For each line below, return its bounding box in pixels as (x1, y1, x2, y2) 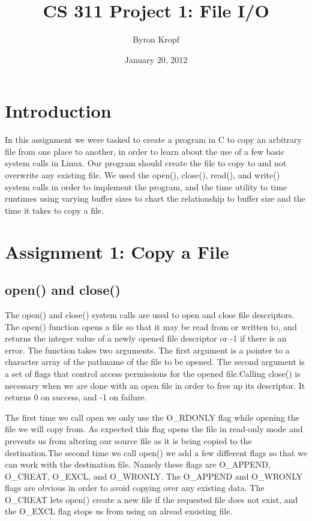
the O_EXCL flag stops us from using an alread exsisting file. (5, 505, 233, 517)
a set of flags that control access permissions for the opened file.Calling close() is (5, 367, 301, 379)
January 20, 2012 (124, 53, 188, 65)
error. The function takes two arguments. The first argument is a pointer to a (5, 343, 290, 356)
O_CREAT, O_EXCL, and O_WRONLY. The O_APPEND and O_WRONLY (5, 469, 303, 482)
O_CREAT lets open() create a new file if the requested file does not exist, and (5, 493, 298, 505)
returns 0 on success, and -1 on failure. (5, 391, 147, 403)
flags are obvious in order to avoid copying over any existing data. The (5, 481, 265, 494)
